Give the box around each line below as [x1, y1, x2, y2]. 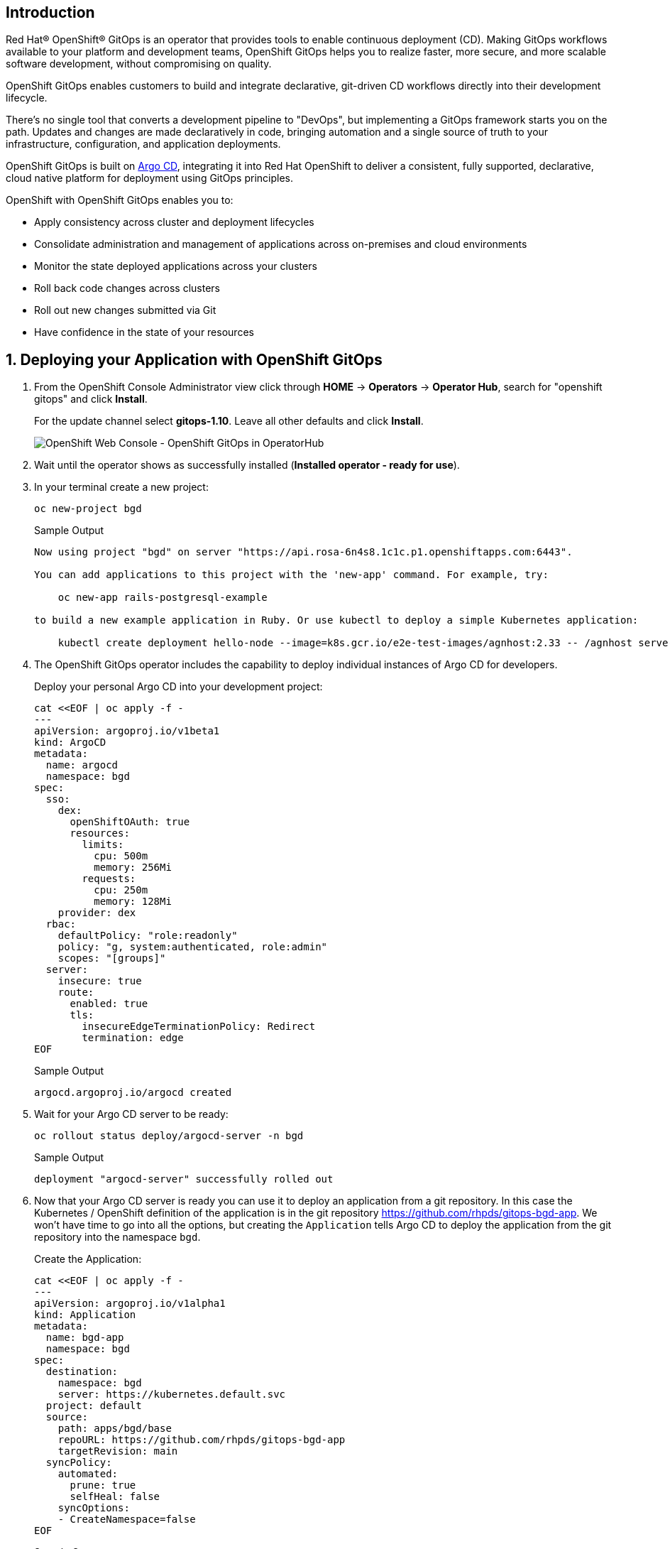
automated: [57, 1468, 119, 1480]
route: [57, 987, 94, 999]
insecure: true [57, 975, 142, 987]
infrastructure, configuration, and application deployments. [6, 138, 281, 151]
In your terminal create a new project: [34, 481, 209, 494]
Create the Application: [34, 1253, 142, 1266]
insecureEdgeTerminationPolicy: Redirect [82, 1021, 316, 1033]
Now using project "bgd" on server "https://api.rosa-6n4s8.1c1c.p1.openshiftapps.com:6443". [34, 546, 573, 558]
